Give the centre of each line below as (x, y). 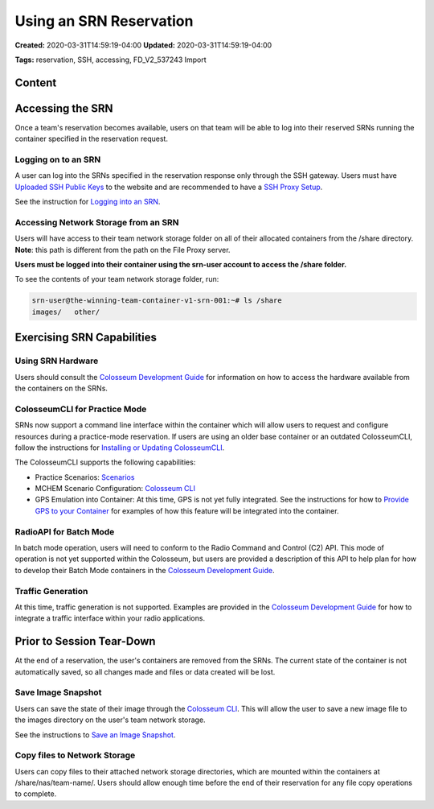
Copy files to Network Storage (75, 755)
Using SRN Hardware (57, 361)
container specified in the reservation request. (92, 139)
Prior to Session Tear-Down (85, 641)
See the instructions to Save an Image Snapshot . (95, 735)
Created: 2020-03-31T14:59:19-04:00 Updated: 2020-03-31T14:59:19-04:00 (143, 45)
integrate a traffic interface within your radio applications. (110, 618)
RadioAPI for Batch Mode (65, 531)
